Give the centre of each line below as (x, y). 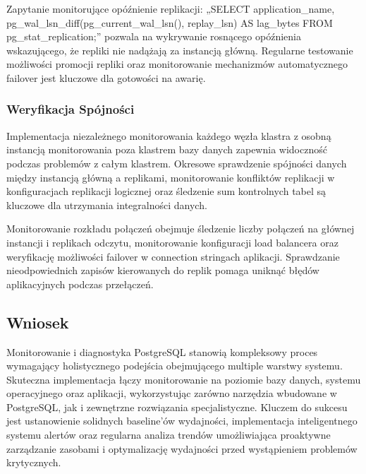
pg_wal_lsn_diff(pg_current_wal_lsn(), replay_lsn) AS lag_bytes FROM (170, 22)
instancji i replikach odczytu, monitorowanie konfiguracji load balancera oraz (172, 242)
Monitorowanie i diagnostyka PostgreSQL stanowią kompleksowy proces (162, 351)
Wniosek (38, 322)
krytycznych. (34, 462)
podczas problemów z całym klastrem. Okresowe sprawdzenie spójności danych (177, 163)
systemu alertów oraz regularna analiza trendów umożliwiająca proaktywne (169, 435)
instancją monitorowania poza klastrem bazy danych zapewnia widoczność (167, 149)
